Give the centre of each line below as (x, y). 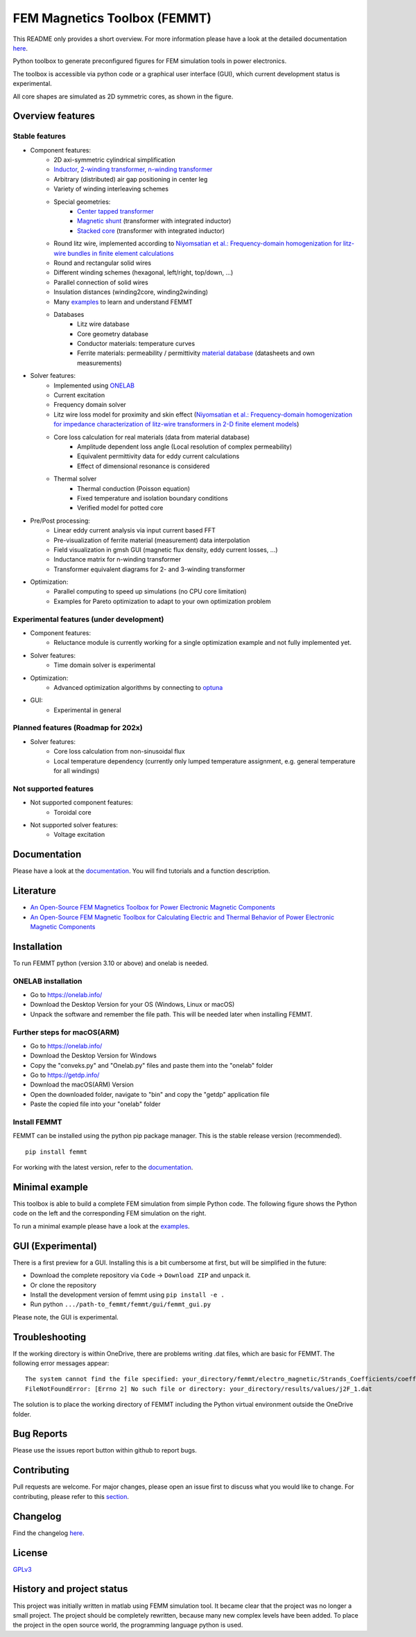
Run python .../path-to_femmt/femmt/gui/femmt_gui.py (121, 1304)
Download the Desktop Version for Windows (94, 1056)
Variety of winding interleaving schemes (111, 189)
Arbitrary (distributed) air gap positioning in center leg (131, 179)
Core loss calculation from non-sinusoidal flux (119, 752)
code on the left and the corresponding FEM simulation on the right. (110, 1213)
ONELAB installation (47, 981)
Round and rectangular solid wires (103, 263)
